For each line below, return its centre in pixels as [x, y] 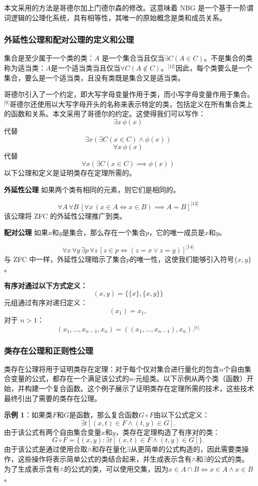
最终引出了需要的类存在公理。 [53, 398]
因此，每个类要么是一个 [214, 68]
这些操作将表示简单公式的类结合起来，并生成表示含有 [104, 458]
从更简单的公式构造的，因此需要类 [186, 449]
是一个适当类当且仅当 [86, 68]
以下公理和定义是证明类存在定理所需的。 [70, 173]
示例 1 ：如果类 [28, 415]
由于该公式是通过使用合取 [46, 449]
